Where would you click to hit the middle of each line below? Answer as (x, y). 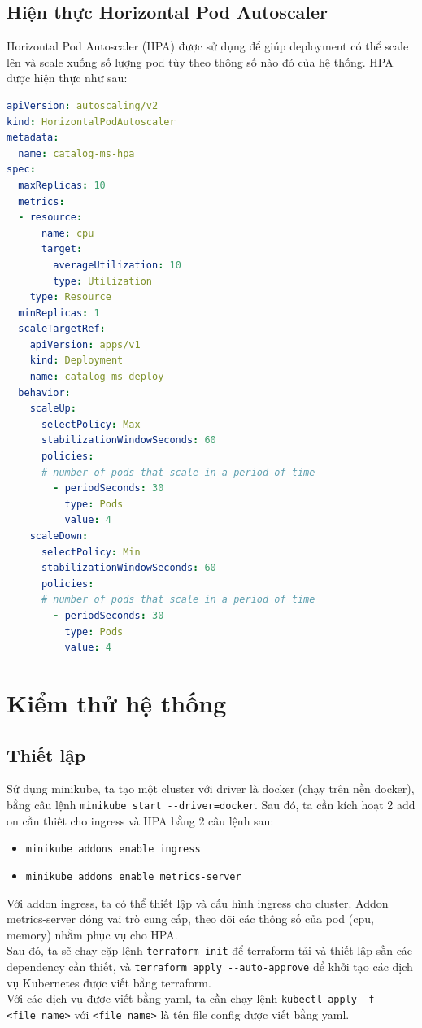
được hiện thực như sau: (67, 78)
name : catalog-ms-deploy (97, 377)
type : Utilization (102, 281)
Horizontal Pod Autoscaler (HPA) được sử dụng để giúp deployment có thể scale (208, 46)
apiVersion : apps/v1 (85, 344)
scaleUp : (53, 409)
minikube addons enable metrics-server (133, 876)
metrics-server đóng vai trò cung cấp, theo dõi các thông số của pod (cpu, (190, 919)
